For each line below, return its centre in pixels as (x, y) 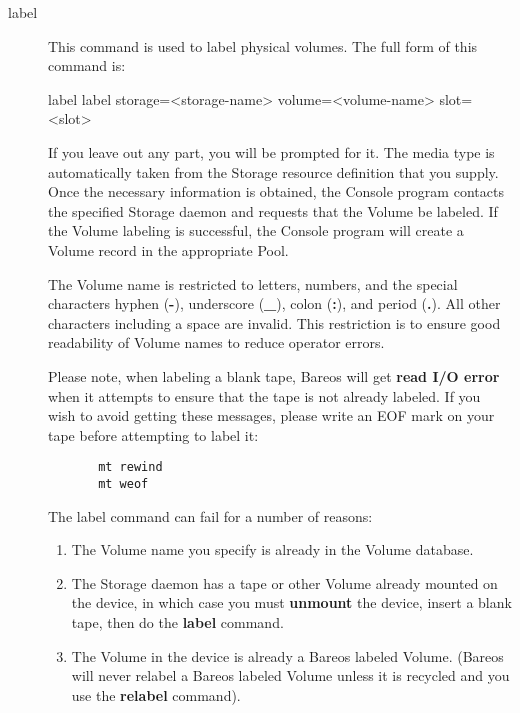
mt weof (123, 483)
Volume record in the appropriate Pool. (168, 249)
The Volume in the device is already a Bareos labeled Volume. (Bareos (287, 655)
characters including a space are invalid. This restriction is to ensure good (274, 322)
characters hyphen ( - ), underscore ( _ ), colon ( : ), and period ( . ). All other (274, 303)
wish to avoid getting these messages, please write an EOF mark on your (271, 415)
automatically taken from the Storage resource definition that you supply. (273, 171)
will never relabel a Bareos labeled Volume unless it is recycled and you (290, 675)
